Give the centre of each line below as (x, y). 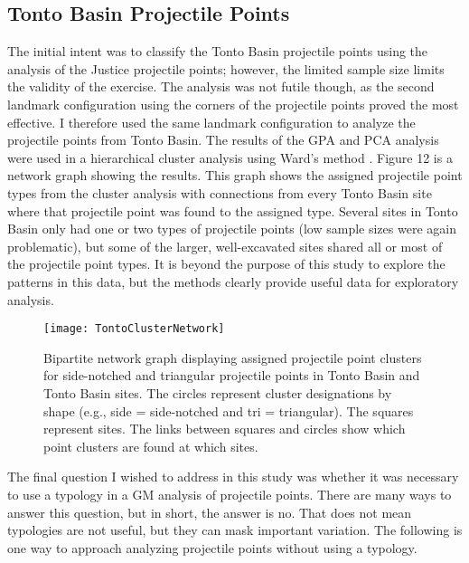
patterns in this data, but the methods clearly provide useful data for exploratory (233, 281)
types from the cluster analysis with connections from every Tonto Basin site (220, 192)
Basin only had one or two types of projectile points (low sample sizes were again (232, 229)
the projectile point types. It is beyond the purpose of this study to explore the (226, 264)
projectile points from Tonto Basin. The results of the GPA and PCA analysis (223, 140)
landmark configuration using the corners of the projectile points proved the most (233, 104)
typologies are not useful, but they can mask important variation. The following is (235, 530)
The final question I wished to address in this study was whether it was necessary (233, 477)
